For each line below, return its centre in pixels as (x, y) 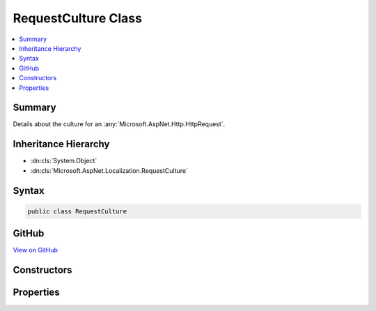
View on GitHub (36, 250)
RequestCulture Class (78, 18)
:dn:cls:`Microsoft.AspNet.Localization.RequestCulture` (109, 170)
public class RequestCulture (77, 211)
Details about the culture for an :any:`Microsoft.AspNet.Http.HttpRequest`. (119, 124)
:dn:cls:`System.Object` (64, 161)
